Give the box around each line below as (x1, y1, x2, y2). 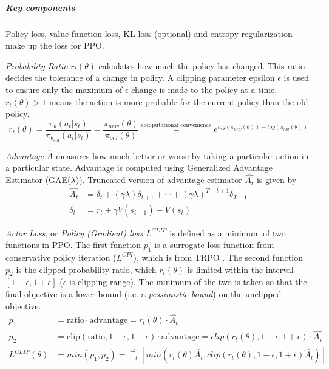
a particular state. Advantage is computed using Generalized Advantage (5, 161, 273, 174)
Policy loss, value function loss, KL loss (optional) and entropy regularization (5, 27, 293, 40)
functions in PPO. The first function (5, 238, 141, 251)
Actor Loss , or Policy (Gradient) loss (5, 226, 143, 239)
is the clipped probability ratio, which (16, 263, 157, 275)
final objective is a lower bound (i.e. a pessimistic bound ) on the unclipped (5, 287, 282, 300)
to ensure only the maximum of (5, 83, 123, 95)
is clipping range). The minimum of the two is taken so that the (69, 275, 307, 288)
